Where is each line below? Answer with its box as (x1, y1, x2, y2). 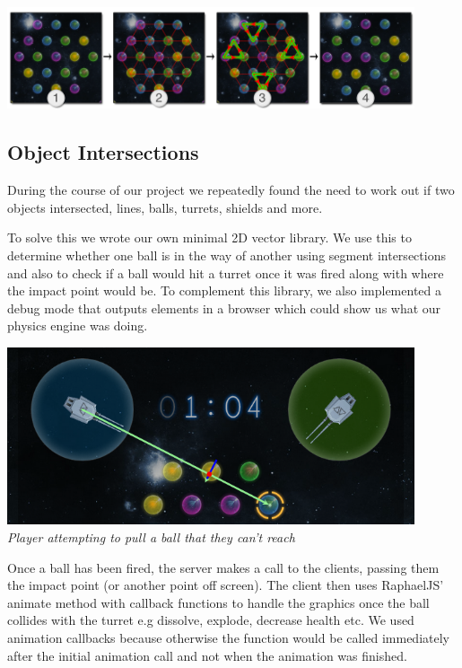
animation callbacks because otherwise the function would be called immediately (7, 628, 449, 646)
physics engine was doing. (7, 316, 148, 335)
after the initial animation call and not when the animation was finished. (7, 646, 407, 664)
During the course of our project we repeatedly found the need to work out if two (7, 180, 455, 199)
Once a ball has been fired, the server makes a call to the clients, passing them (7, 558, 440, 576)
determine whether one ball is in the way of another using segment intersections (7, 245, 446, 264)
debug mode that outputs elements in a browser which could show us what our (7, 298, 441, 317)
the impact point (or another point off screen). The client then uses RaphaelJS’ (7, 576, 444, 594)
